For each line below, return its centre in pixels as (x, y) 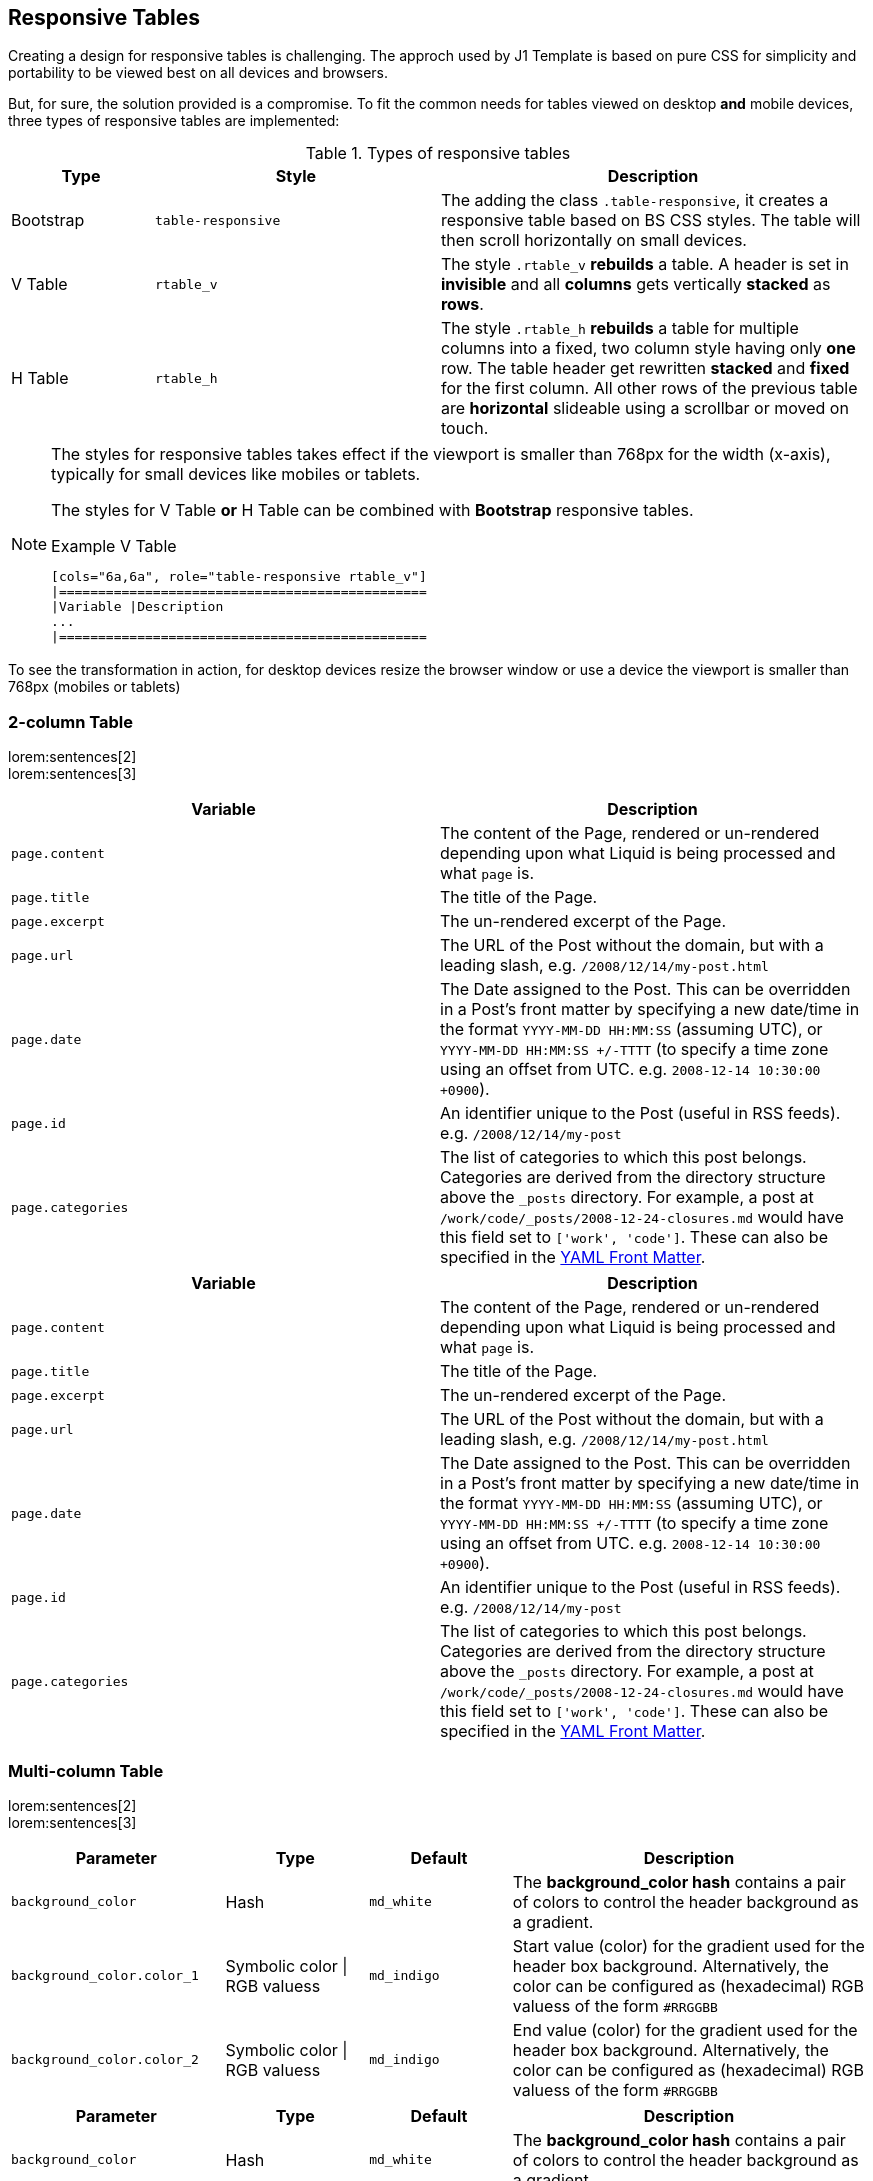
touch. (464, 428)
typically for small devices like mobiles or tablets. (236, 474)
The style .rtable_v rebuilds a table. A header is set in (644, 264)
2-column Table (70, 721)
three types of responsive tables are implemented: (174, 121)
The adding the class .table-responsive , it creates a (634, 200)
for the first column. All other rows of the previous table (649, 388)
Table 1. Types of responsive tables (438, 153)
